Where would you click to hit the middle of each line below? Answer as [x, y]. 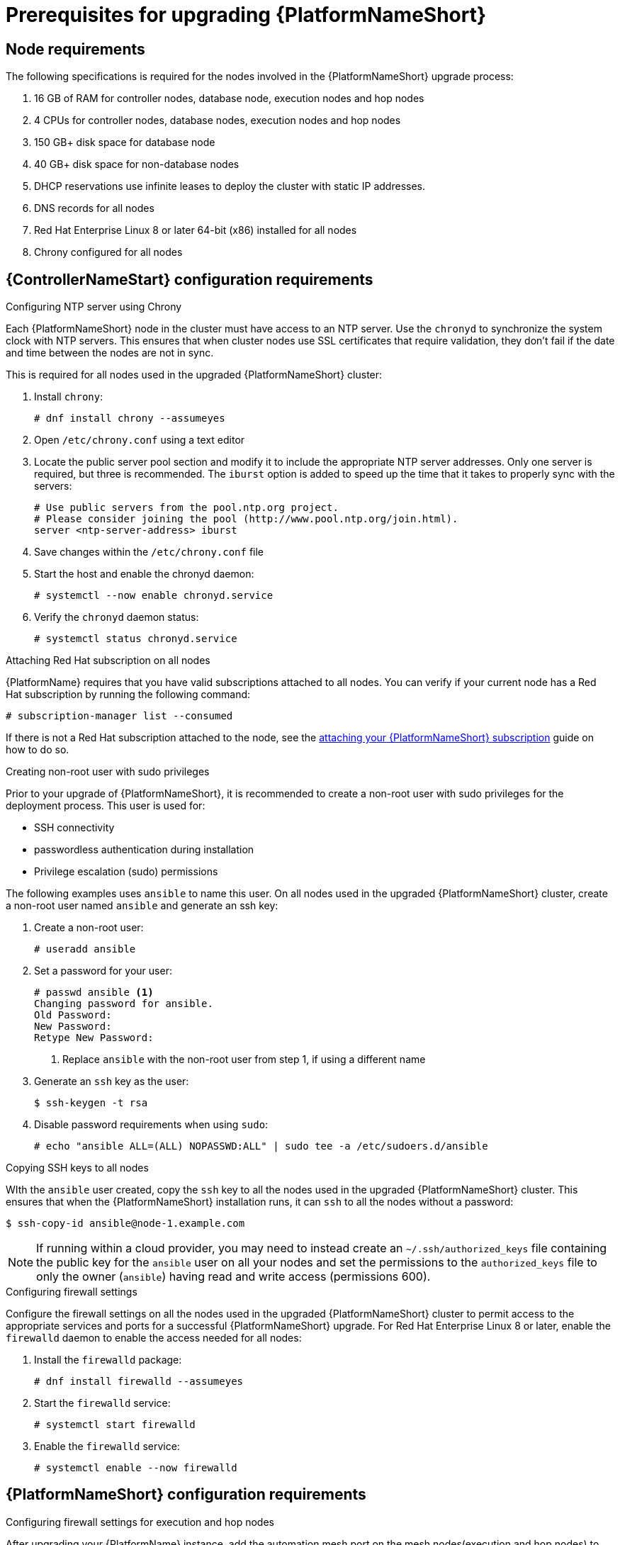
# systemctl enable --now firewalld [136, 1468]
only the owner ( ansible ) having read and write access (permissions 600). [233, 1277]
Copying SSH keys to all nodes [77, 1168]
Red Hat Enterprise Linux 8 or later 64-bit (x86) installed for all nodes [196, 230]
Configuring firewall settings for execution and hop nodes [140, 1522]
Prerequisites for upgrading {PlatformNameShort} [246, 15]
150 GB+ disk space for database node [125, 142]
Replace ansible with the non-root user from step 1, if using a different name [244, 1060]
